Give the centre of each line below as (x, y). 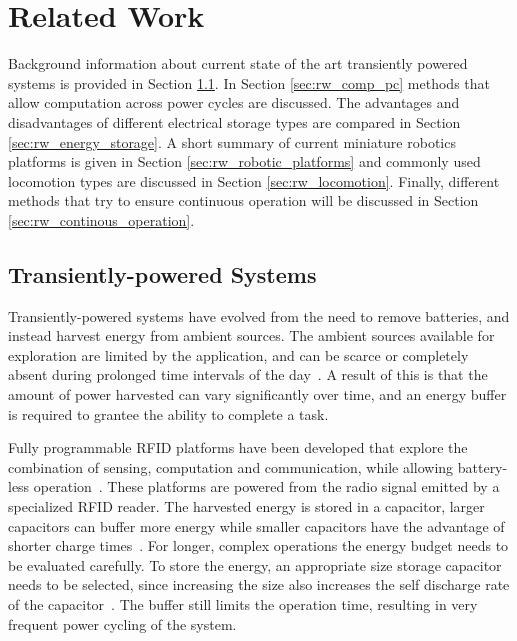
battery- (482, 466)
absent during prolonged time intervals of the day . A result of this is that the (248, 374)
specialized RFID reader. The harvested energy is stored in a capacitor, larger (246, 506)
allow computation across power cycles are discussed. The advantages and (234, 102)
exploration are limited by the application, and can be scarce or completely (238, 354)
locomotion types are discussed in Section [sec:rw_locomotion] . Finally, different (254, 180)
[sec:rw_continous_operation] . (101, 219)
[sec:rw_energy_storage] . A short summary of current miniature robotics (232, 141)
